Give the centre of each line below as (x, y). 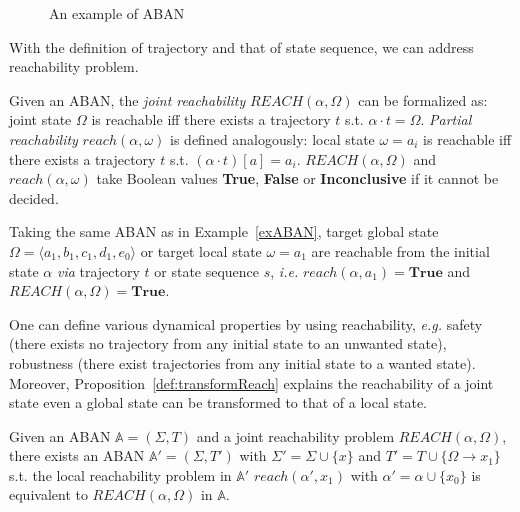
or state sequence (207, 270)
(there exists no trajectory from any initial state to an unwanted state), (228, 343)
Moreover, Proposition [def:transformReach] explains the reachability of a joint (251, 382)
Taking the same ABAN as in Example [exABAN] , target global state (224, 231)
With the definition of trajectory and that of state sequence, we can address (241, 46)
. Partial (446, 119)
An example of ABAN (117, 13)
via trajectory (98, 270)
